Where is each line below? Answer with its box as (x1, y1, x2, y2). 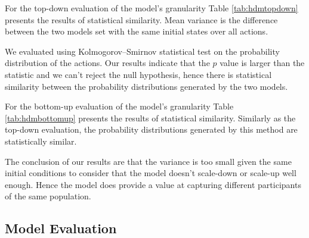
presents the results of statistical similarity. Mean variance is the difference (5, 13, 278, 26)
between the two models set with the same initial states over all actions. (5, 25, 268, 37)
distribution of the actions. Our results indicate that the (5, 57, 210, 69)
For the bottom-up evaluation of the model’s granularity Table (5, 100, 234, 112)
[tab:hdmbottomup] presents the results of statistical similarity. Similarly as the (5, 111, 296, 124)
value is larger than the (220, 57, 305, 69)
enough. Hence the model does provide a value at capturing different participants (5, 178, 301, 190)
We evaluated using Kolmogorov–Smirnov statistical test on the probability (5, 45, 280, 57)
